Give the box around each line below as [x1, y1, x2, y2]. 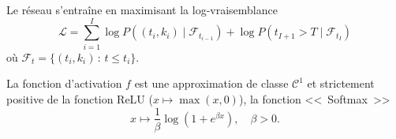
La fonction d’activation [6, 75, 122, 92]
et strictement [307, 75, 375, 92]
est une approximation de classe [134, 75, 289, 92]
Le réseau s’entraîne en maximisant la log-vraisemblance [6, 2, 278, 17]
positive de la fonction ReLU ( [6, 90, 153, 107]
